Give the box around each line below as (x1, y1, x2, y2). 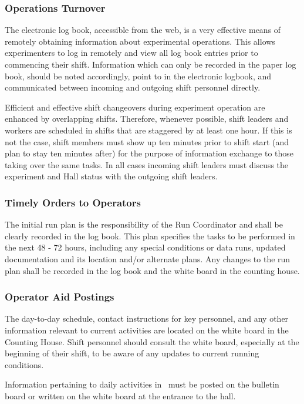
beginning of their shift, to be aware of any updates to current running (5, 347, 259, 359)
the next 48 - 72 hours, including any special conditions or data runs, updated (5, 241, 286, 253)
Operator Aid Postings (5, 289, 114, 304)
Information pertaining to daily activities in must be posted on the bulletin (5, 378, 279, 390)
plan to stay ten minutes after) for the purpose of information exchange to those (5, 147, 294, 159)
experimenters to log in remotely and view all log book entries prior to (5, 46, 258, 59)
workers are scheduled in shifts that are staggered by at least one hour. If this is (5, 123, 292, 136)
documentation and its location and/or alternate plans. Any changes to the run (5, 252, 291, 265)
